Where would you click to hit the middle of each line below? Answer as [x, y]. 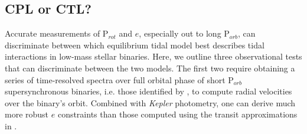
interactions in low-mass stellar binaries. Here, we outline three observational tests [153, 56]
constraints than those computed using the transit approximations [177, 114]
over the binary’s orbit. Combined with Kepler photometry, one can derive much [150, 102]
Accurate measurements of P [57, 33]
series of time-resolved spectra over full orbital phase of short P [119, 79]
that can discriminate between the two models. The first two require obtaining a [150, 68]
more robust [27, 114]
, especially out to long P [184, 33]
